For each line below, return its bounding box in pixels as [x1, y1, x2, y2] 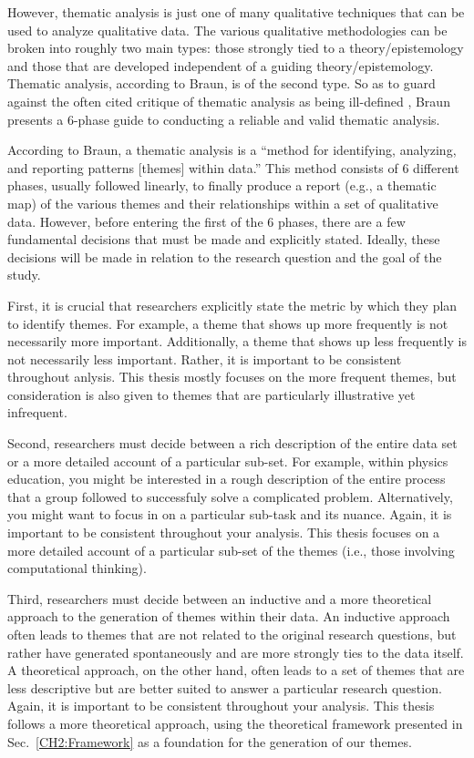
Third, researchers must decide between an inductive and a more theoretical [7, 589, 432, 608]
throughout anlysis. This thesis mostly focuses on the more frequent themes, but [7, 367, 457, 386]
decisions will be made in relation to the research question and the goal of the [7, 247, 442, 266]
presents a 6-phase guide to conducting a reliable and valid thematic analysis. [7, 109, 440, 128]
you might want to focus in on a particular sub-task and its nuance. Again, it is [7, 505, 452, 524]
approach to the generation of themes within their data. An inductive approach [7, 607, 450, 626]
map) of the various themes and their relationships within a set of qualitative [7, 193, 438, 212]
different [413, 158, 459, 177]
